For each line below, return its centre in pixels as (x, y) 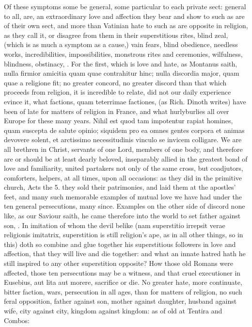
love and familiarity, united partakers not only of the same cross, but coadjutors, (124, 168)
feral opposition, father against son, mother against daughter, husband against (120, 301)
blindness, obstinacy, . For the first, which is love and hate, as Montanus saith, (121, 63)
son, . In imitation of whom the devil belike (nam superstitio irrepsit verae (115, 225)
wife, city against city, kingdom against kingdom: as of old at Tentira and (113, 311)
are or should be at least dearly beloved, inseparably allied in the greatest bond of (126, 158)
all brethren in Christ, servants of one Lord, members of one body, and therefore (123, 149)
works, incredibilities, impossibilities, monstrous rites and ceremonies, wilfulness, (123, 54)
